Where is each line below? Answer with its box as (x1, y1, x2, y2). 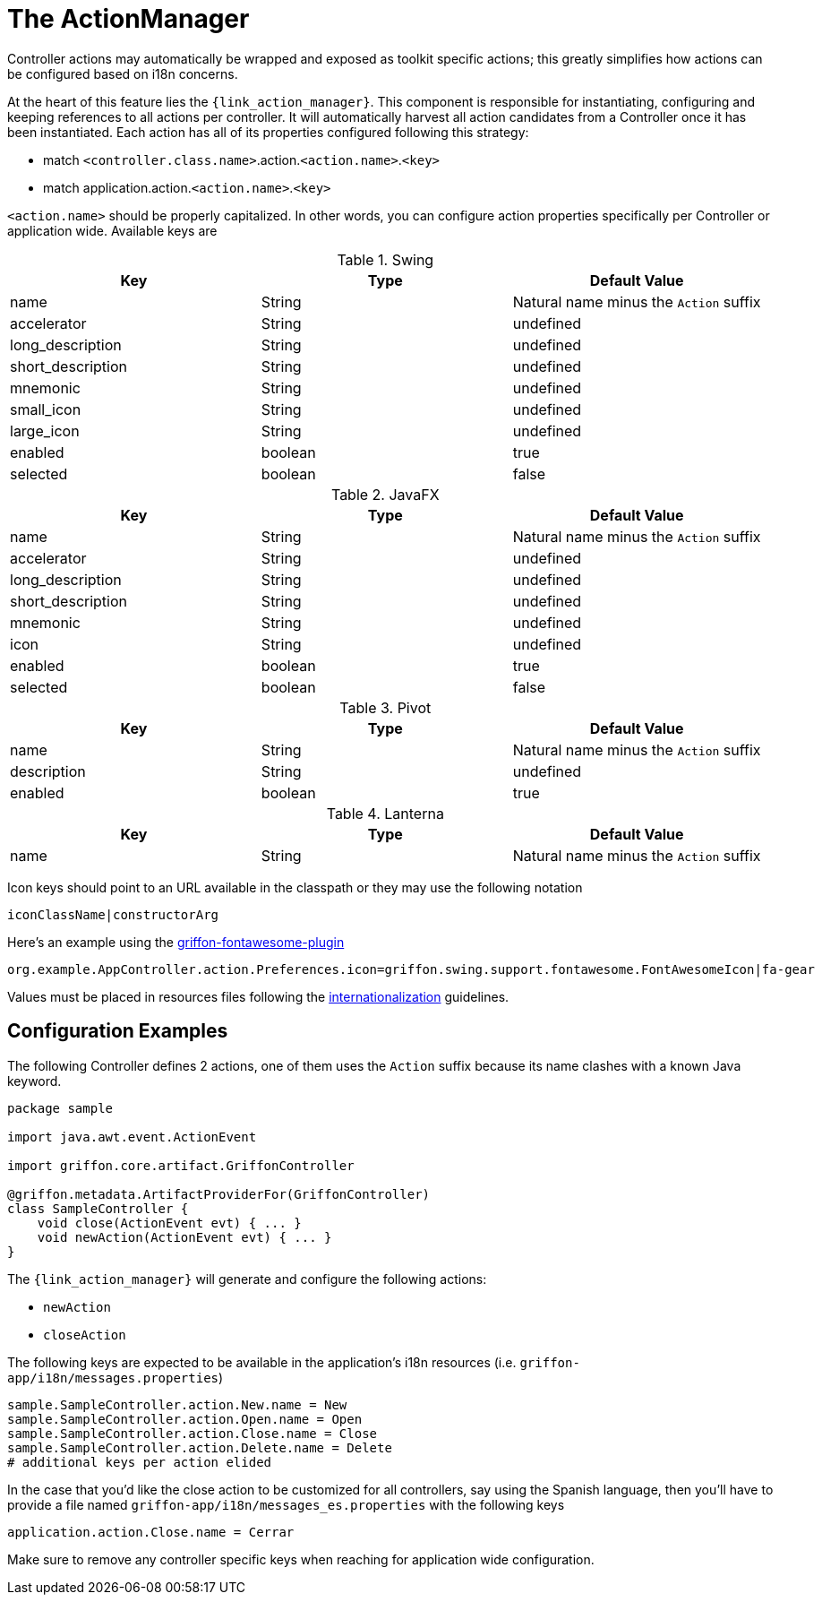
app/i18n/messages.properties (7, 1370, 219, 1385)
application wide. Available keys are (7, 222, 218, 238)
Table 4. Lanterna (326, 804, 444, 823)
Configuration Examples (7, 1020, 228, 1043)
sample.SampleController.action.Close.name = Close (7, 1425, 378, 1441)
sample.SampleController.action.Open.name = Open (7, 1411, 363, 1426)
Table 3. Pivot (339, 698, 432, 717)
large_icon (10, 421, 80, 440)
